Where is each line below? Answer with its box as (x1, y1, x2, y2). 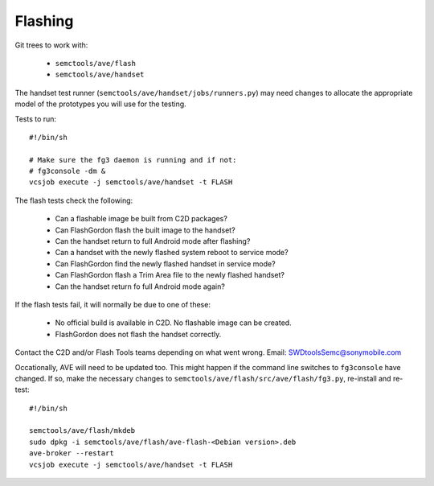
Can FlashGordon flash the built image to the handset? (55, 225, 236, 235)
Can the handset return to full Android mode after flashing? (55, 237, 251, 246)
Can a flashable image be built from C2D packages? (55, 214, 228, 224)
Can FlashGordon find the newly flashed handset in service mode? (55, 258, 276, 269)
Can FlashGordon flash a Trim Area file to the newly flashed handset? (55, 270, 285, 280)
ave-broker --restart (29, 449, 114, 458)
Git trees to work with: (14, 40, 88, 50)
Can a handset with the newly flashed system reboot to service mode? (55, 248, 289, 257)
